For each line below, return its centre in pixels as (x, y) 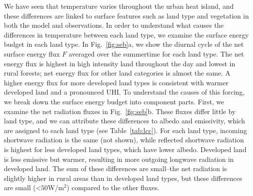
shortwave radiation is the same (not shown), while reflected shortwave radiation (124, 140)
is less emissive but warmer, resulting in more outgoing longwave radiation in (119, 159)
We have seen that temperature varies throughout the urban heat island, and (119, 6)
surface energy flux (32, 53)
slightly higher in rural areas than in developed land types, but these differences (123, 178)
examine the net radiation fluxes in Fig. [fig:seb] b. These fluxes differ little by (120, 111)
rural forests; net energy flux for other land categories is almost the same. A (117, 73)
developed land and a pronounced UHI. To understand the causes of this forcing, (124, 92)
